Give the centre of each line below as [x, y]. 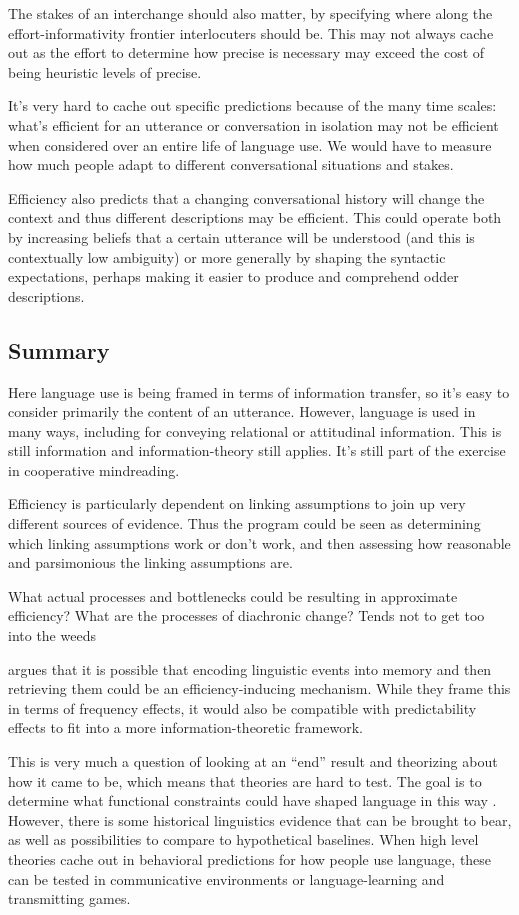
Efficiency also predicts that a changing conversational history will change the [246, 197]
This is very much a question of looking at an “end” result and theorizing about [253, 761]
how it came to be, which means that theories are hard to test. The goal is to [245, 780]
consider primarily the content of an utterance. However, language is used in [242, 411]
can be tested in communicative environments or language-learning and [226, 878]
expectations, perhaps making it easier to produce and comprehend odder [233, 276]
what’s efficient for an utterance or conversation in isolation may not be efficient [253, 124]
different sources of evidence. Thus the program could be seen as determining [244, 523]
